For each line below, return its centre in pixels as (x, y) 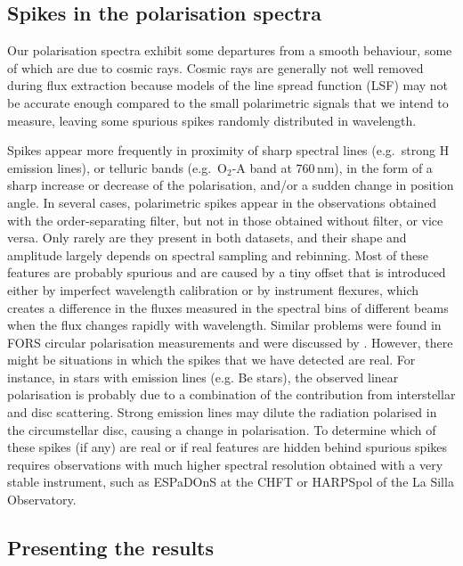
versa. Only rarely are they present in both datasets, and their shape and (207, 238)
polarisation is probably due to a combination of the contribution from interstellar (231, 394)
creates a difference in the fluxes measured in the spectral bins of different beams (228, 307)
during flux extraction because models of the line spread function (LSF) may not (228, 85)
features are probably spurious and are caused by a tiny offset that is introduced (227, 272)
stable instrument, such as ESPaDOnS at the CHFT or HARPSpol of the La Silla (231, 482)
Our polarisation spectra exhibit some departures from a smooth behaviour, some (230, 50)
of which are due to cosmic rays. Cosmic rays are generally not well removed (215, 67)
